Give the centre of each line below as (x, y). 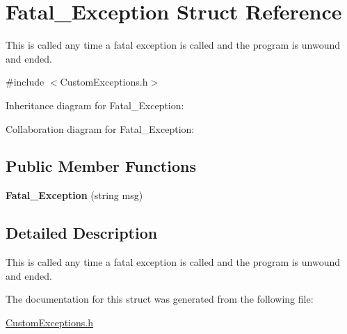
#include (25, 82)
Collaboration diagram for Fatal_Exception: (100, 128)
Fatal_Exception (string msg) (74, 195)
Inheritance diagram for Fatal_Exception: (95, 105)
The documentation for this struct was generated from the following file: (160, 299)
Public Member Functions (101, 166)
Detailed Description (82, 233)
